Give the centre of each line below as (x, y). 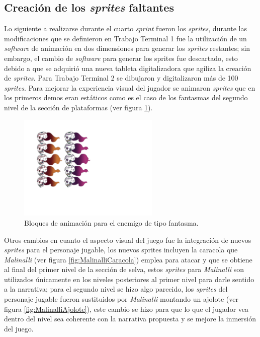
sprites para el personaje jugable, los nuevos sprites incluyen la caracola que (121, 250)
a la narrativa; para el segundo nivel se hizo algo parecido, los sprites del (116, 289)
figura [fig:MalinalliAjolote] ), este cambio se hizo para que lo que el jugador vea (126, 309)
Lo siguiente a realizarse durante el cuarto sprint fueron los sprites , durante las (126, 28)
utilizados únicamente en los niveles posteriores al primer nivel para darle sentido (129, 279)
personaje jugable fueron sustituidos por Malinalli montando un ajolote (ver (121, 299)
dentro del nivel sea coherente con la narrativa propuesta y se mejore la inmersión (130, 319)
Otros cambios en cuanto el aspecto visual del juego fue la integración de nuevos (128, 240)
